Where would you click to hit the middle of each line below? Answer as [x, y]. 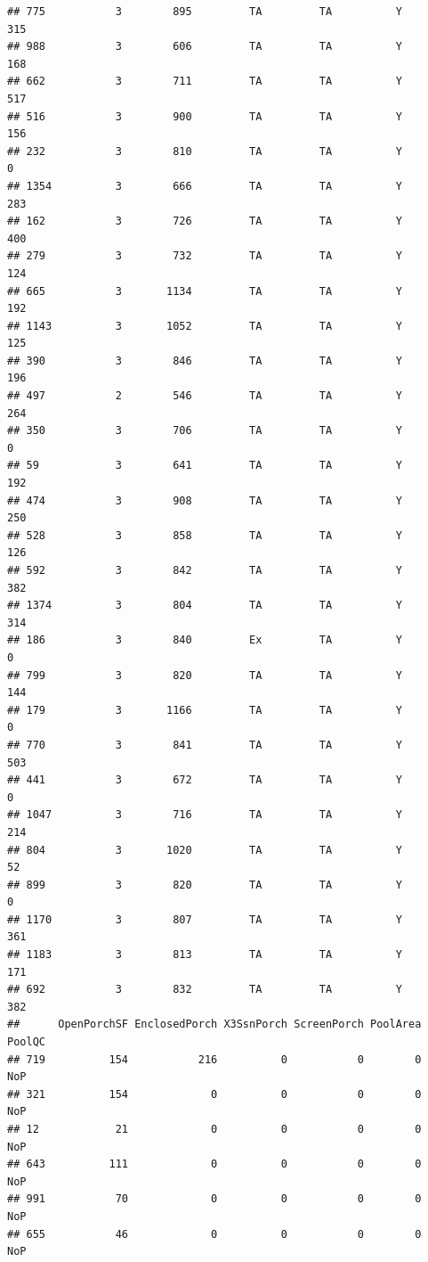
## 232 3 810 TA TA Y [205, 151]
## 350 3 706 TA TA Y [205, 431]
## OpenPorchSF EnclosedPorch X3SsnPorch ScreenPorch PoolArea [214, 1024]
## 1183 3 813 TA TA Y [205, 955]
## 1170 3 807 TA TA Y [205, 919]
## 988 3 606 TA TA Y [205, 47]
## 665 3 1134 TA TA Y [205, 291]
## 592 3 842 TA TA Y [205, 570]
